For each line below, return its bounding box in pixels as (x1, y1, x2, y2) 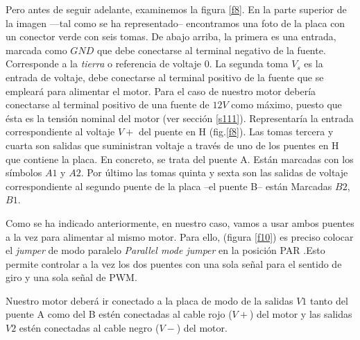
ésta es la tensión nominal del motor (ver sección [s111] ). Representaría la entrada (6, 110, 354, 125)
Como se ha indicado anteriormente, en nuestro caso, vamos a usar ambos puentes (6, 215, 354, 230)
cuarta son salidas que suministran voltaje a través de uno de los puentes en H (6, 137, 339, 152)
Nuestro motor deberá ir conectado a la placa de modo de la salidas (6, 293, 293, 307)
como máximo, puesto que (231, 97, 342, 112)
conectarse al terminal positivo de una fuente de (6, 97, 209, 112)
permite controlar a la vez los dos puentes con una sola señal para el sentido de (6, 256, 342, 271)
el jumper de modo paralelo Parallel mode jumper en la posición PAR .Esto (6, 243, 325, 257)
